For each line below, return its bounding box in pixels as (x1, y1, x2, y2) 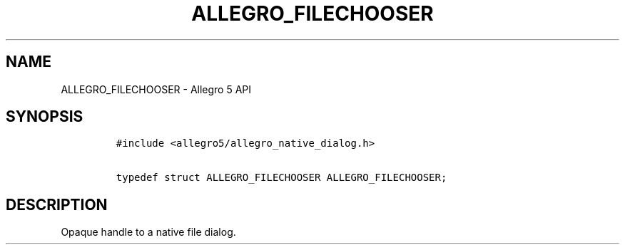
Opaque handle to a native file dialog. (61, 226, 236, 239)
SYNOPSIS (6, 108, 83, 126)
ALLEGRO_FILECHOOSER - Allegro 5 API (61, 83, 252, 95)
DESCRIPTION (6, 195, 108, 214)
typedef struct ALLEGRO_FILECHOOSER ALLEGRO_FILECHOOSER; (116, 172, 447, 184)
